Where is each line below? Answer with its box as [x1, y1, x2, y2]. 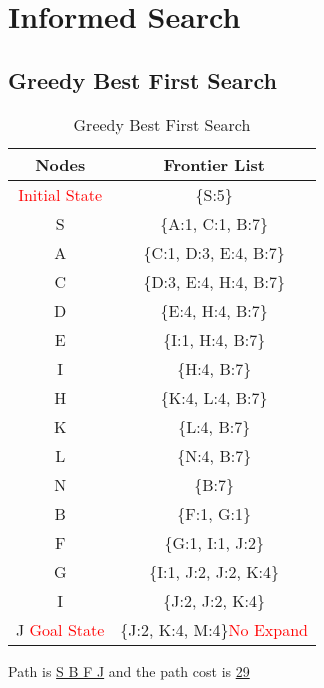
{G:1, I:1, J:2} [164, 530, 264, 554]
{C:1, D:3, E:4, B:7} [143, 240, 285, 264]
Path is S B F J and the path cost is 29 [8, 660, 250, 681]
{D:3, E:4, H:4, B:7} [143, 269, 285, 293]
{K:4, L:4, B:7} [160, 385, 268, 409]
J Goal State [16, 617, 105, 641]
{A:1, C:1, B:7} [160, 211, 269, 235]
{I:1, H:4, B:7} [163, 327, 266, 351]
